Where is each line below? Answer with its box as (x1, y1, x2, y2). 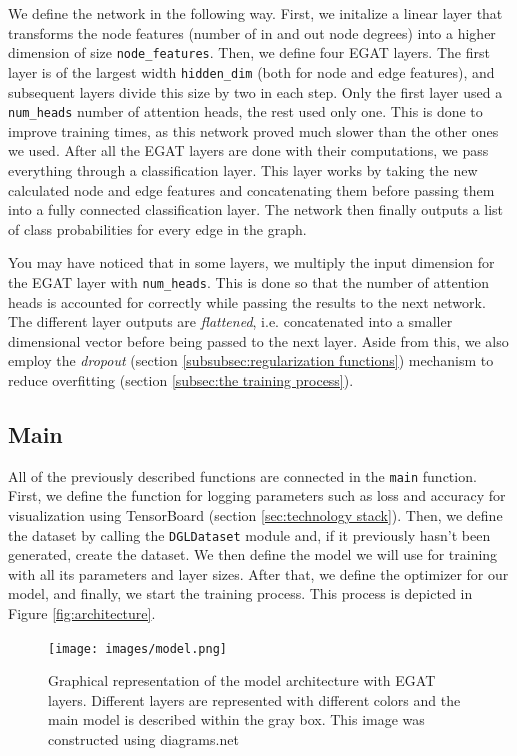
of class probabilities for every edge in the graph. (8, 218, 307, 239)
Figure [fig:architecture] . (8, 603, 156, 624)
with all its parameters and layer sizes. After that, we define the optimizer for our (8, 563, 509, 584)
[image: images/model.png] (48, 641, 227, 656)
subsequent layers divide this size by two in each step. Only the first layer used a (8, 81, 503, 102)
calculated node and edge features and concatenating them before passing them (8, 179, 495, 200)
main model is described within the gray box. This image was (48, 709, 425, 730)
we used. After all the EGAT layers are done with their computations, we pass (8, 140, 489, 161)
